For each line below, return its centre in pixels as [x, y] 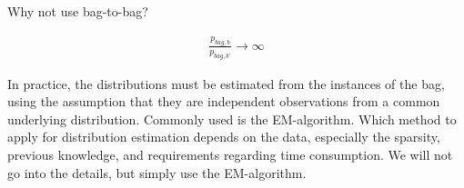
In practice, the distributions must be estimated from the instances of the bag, [226, 83]
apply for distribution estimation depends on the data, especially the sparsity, [224, 137]
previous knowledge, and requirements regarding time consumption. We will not [230, 155]
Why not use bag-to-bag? [78, 11]
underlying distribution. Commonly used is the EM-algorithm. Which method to [232, 119]
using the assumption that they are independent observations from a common [224, 101]
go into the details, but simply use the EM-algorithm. [157, 172]
